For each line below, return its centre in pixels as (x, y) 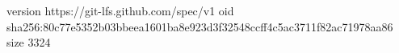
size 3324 (29, 42)
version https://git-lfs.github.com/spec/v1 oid (120, 10)
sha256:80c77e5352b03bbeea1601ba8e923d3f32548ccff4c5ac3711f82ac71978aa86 (200, 26)
